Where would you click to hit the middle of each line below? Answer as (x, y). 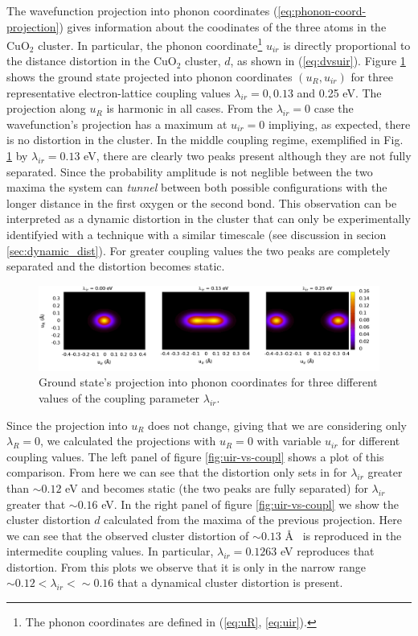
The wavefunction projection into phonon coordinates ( (142, 10)
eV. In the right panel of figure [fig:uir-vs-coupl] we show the (250, 504)
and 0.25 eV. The (339, 92)
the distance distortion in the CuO (92, 61)
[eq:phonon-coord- (322, 10)
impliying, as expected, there (339, 124)
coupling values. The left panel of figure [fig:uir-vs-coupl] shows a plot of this (195, 456)
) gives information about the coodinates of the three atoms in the (223, 26)
